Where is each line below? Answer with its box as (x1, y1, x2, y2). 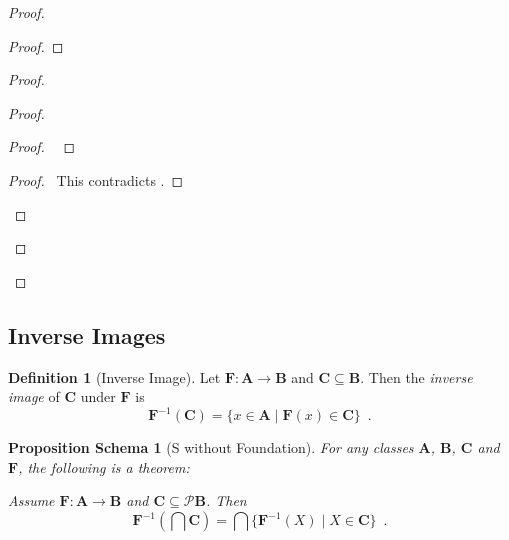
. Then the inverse (360, 366, 473, 387)
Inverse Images (8, 319, 166, 350)
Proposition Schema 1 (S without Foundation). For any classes (8, 437, 414, 458)
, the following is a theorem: (18, 456, 190, 477)
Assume (8, 490, 55, 511)
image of (8, 386, 60, 407)
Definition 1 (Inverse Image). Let (8, 366, 221, 387)
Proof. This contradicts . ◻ (8, 169, 184, 190)
